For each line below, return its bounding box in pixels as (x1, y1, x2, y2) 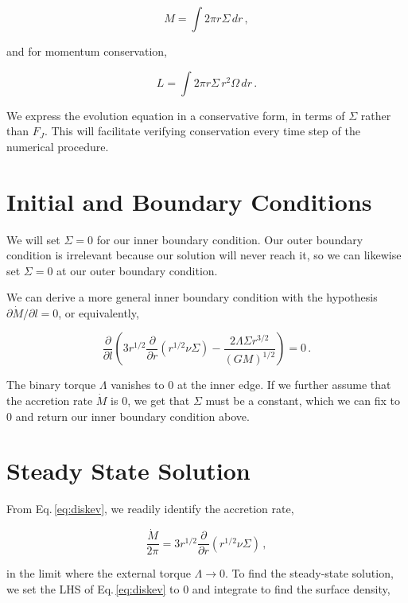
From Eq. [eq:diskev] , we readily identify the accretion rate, (6, 500, 294, 517)
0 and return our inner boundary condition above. (6, 407, 250, 424)
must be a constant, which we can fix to (205, 392, 400, 409)
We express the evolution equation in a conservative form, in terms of (6, 107, 345, 123)
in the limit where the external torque (6, 565, 191, 582)
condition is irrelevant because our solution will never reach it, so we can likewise (6, 247, 402, 263)
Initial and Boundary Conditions (6, 185, 372, 217)
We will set (6, 231, 60, 247)
